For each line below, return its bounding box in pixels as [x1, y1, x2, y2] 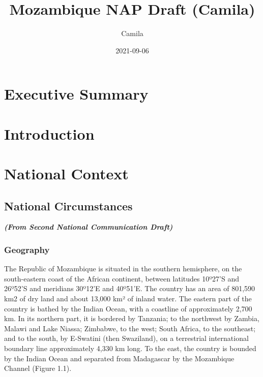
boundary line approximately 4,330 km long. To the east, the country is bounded [4, 343, 256, 354]
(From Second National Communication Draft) [4, 222, 173, 232]
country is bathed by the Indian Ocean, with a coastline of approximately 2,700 [4, 303, 252, 313]
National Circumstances [4, 198, 133, 213]
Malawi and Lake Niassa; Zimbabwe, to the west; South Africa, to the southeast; [4, 323, 256, 333]
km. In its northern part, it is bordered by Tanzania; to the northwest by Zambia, [4, 313, 259, 324]
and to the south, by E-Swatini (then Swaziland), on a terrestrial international [4, 333, 249, 343]
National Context [4, 163, 129, 184]
